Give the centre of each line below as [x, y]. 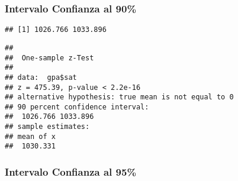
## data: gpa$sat [41, 77]
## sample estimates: [47, 127]
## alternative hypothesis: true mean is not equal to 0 [119, 97]
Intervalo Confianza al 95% [71, 172]
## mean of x [30, 136]
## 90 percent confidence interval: [77, 107]
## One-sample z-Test [49, 58]
